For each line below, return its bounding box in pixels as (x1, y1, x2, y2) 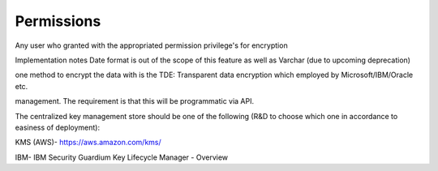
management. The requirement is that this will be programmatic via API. (15, 96, 255, 106)
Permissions (15, 12, 101, 30)
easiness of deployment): (15, 122, 101, 132)
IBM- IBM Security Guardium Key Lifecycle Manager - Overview (15, 152, 229, 162)
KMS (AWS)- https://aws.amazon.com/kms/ (15, 138, 161, 147)
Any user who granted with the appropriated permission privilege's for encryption (15, 41, 288, 50)
